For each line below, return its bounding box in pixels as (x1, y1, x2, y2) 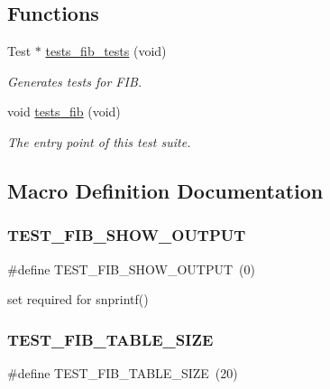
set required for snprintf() (7, 290, 149, 309)
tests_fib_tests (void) (45, 42, 167, 60)
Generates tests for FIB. (7, 71, 142, 90)
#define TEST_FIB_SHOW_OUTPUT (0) (7, 259, 255, 278)
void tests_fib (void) (7, 102, 121, 121)
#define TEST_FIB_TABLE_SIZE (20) (7, 363, 238, 382)
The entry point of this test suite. (7, 132, 191, 151)
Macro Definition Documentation (7, 176, 324, 204)
